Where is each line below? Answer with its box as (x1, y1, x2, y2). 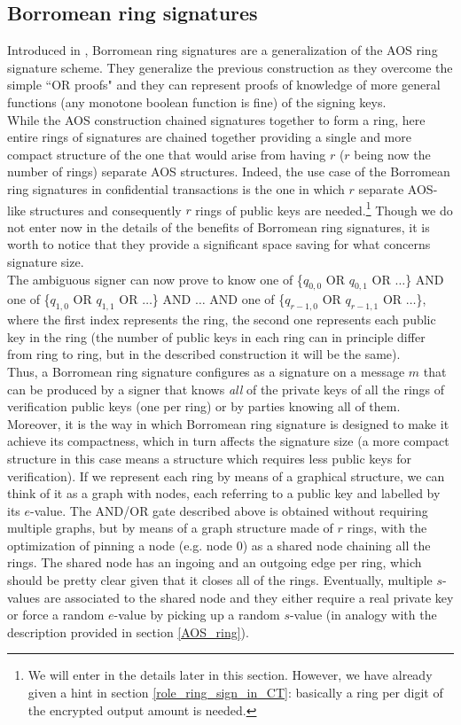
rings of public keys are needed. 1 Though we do (195, 198, 453, 219)
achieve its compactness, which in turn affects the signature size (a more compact (7, 432, 449, 450)
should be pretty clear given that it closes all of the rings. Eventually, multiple (7, 571, 433, 589)
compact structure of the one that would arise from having (7, 144, 326, 163)
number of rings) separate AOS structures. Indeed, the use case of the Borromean (7, 162, 450, 181)
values (7, 588, 41, 606)
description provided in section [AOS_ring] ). (7, 622, 249, 641)
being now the (354, 144, 431, 163)
